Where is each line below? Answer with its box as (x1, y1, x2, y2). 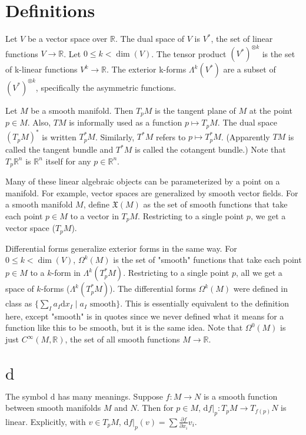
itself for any (45, 154, 91, 167)
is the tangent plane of (155, 104, 236, 116)
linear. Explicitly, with (5, 415, 86, 427)
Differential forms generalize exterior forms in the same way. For (5, 242, 237, 254)
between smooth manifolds (5, 401, 101, 414)
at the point (249, 104, 292, 116)
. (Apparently (221, 130, 270, 143)
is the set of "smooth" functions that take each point (113, 253, 302, 266)
